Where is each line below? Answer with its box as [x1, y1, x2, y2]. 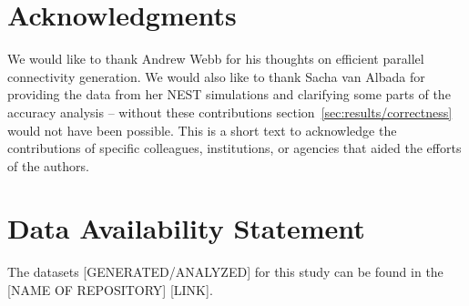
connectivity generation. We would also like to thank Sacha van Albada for [7, 66, 425, 86]
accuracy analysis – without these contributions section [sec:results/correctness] [7, 102, 453, 121]
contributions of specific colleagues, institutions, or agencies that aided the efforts [7, 138, 462, 158]
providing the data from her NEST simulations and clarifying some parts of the [7, 85, 451, 104]
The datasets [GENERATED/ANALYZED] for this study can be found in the [7, 262, 444, 281]
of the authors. [7, 156, 89, 175]
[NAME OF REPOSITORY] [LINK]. [7, 280, 213, 299]
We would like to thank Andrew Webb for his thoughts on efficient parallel [7, 49, 424, 68]
